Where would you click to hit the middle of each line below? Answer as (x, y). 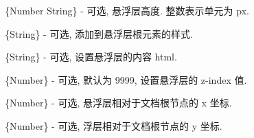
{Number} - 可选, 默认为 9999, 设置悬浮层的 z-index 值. (126, 79)
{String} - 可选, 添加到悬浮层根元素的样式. (99, 33)
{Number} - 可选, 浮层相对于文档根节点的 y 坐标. (114, 125)
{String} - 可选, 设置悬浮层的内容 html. (91, 57)
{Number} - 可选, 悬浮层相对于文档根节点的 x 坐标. (118, 103)
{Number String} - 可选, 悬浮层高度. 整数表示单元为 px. (127, 10)
